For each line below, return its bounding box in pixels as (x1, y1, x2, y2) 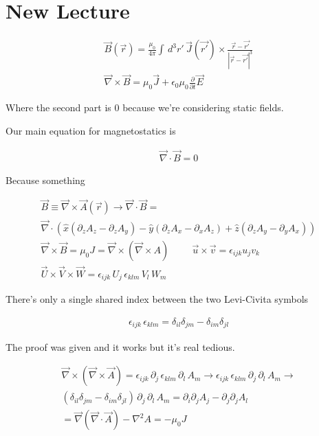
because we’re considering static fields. (122, 100, 284, 115)
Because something (5, 172, 85, 187)
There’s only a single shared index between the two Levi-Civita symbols (5, 292, 309, 306)
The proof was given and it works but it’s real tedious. (5, 339, 235, 354)
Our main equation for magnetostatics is (5, 123, 176, 137)
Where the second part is (5, 100, 111, 115)
